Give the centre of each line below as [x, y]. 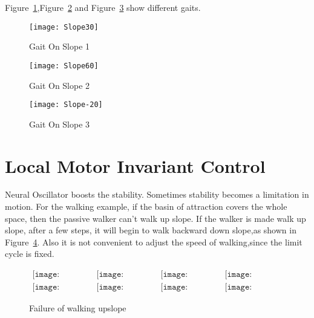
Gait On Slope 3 [60, 124]
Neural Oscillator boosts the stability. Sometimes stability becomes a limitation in [157, 194]
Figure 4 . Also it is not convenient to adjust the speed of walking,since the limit [154, 242]
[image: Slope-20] [66, 105]
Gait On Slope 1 [60, 46]
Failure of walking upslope [78, 308]
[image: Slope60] [64, 66]
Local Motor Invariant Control [135, 165]
